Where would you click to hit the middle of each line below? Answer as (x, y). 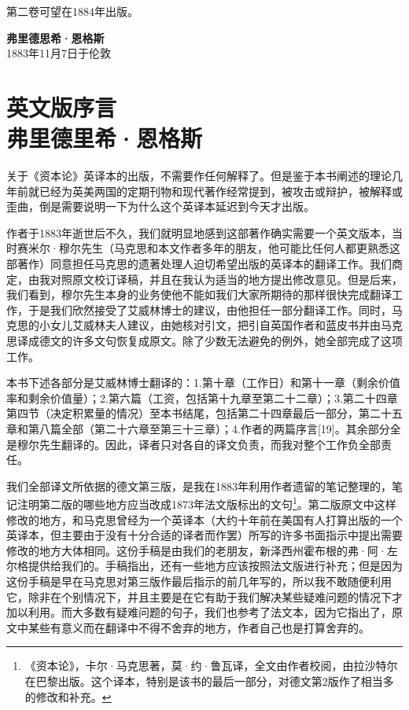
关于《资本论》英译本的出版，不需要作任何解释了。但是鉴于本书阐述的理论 (199, 176)
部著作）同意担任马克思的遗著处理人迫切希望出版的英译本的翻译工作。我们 (199, 264)
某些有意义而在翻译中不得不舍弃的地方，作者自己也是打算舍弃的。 (199, 627)
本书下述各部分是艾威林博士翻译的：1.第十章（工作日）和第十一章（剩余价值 (203, 383)
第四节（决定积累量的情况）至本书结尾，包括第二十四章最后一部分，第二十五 (204, 413)
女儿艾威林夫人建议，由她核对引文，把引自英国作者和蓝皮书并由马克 (226, 325)
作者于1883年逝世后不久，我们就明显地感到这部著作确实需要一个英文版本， (199, 232)
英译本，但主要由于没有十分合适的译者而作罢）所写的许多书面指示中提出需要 (204, 535)
